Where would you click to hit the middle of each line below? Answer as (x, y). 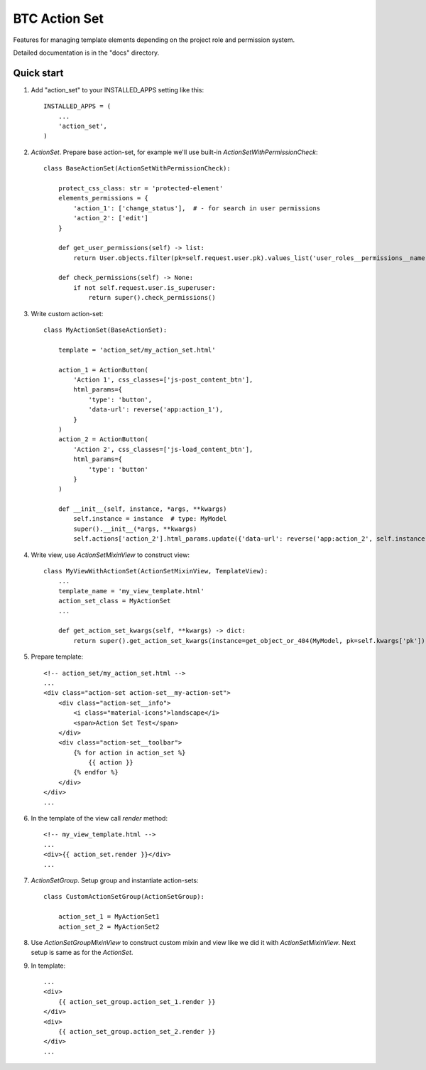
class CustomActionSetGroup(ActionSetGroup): (124, 897)
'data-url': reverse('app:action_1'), (156, 410)
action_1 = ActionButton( (103, 370)
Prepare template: (57, 656)
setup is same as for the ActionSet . (82, 953)
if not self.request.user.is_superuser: (144, 287)
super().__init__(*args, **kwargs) (135, 529)
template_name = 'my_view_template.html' (131, 591)
